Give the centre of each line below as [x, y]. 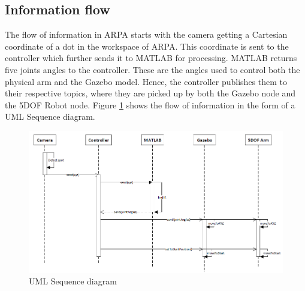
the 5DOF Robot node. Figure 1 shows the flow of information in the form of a [150, 104]
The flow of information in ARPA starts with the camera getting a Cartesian [146, 34]
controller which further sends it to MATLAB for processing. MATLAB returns [151, 58]
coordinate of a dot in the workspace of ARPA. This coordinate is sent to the [147, 46]
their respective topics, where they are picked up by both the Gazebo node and [150, 93]
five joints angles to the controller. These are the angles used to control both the [152, 69]
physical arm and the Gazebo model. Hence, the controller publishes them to [146, 81]
